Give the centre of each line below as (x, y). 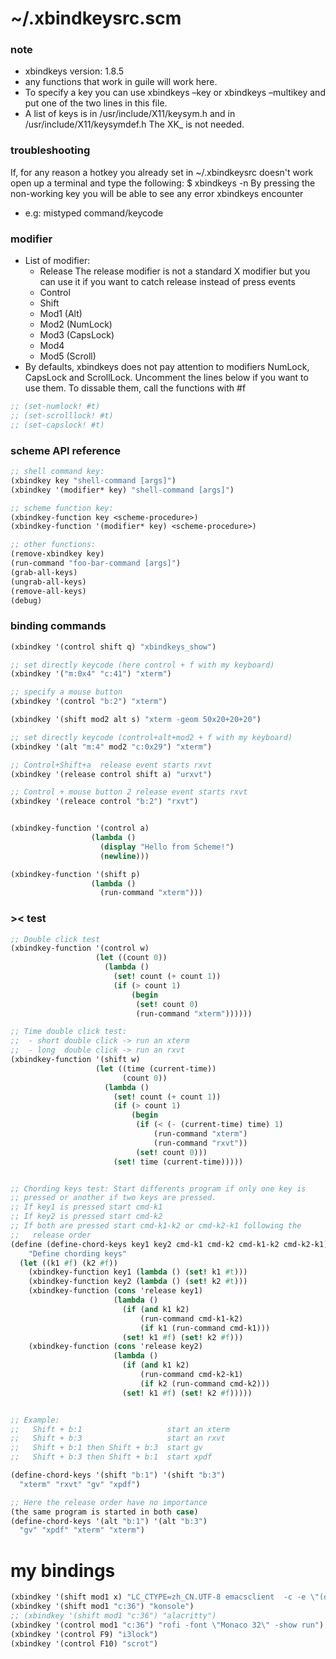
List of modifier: (57, 261)
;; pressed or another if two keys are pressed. (113, 1198)
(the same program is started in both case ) (104, 1512)
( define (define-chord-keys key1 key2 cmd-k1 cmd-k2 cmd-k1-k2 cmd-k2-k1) (169, 1244)
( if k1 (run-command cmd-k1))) (205, 1328)
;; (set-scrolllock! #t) (62, 415)
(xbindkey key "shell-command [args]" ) (93, 480)
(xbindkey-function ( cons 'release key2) (115, 1347)
